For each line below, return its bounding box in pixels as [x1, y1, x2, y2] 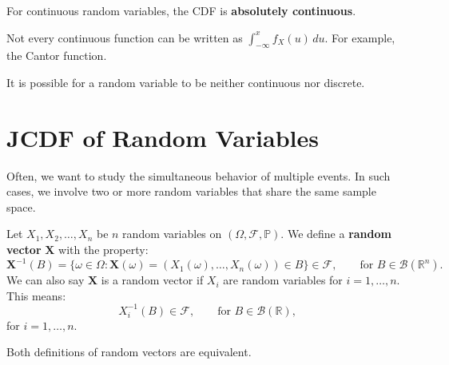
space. [6, 198, 36, 215]
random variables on [122, 225, 222, 242]
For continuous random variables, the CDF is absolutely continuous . [6, 2, 356, 18]
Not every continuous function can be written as [6, 29, 243, 46]
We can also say [6, 272, 85, 288]
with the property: [58, 241, 149, 258]
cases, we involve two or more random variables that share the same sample [6, 183, 376, 200]
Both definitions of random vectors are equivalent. [6, 343, 252, 360]
